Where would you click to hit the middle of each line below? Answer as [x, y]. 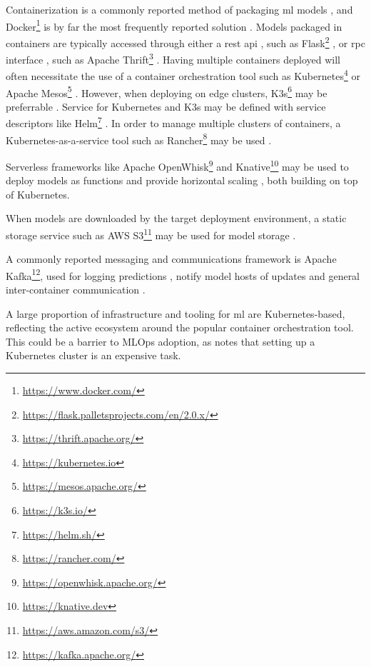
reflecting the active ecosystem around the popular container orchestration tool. [180, 327]
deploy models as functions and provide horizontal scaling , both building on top [182, 180]
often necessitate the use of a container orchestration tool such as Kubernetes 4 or [183, 75]
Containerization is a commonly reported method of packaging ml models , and [179, 9]
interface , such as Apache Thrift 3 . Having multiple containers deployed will [173, 58]
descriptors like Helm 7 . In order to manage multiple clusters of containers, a [173, 122]
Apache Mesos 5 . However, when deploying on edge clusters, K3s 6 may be [167, 91]
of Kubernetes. [38, 194]
